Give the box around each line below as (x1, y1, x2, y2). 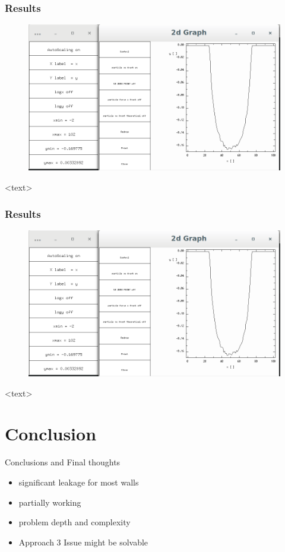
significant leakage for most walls (18, 476, 139, 488)
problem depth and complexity (18, 516, 131, 528)
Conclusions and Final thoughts (5, 456, 121, 468)
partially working (18, 496, 81, 508)
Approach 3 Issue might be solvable (18, 535, 148, 548)
